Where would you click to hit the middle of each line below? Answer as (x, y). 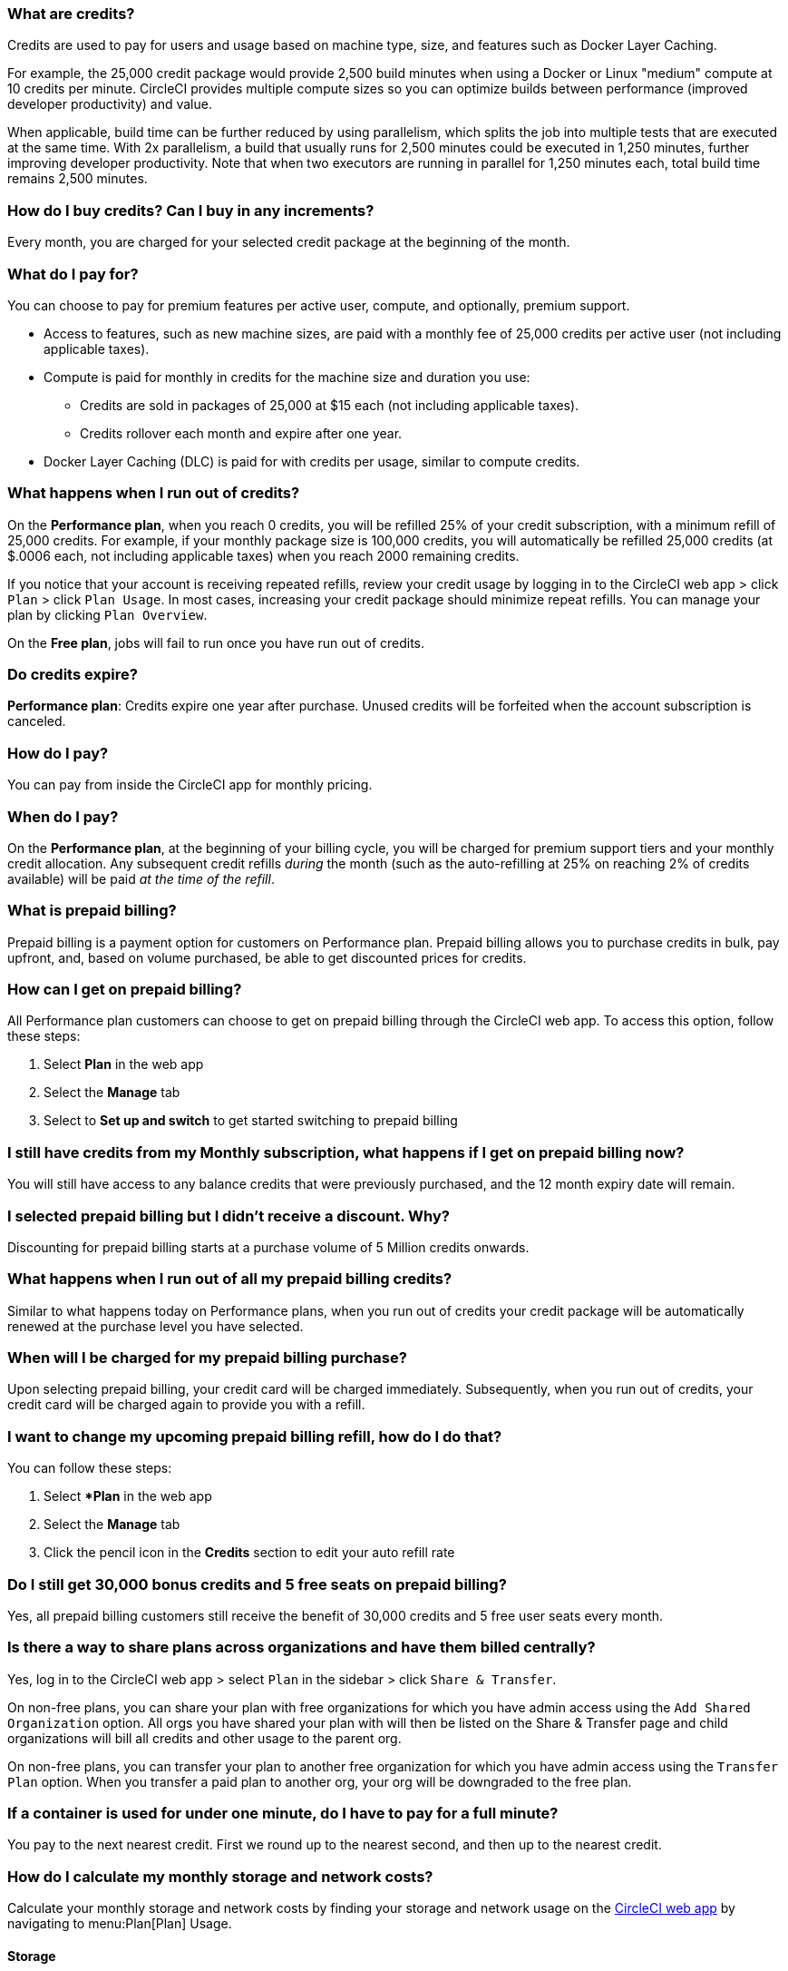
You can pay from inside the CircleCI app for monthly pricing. (190, 785)
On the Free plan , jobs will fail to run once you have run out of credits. (216, 642)
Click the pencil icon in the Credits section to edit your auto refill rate (249, 1553)
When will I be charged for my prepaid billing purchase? (207, 1358)
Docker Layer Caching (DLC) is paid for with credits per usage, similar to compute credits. (312, 461)
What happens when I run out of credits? (154, 493)
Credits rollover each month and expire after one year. (241, 433)
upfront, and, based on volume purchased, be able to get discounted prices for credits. (267, 957)
